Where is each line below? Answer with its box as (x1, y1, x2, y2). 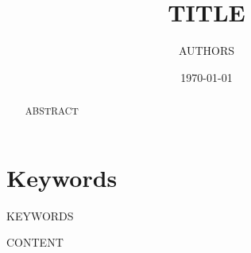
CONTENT (6, 234, 64, 251)
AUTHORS (178, 42, 235, 59)
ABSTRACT (25, 104, 79, 118)
